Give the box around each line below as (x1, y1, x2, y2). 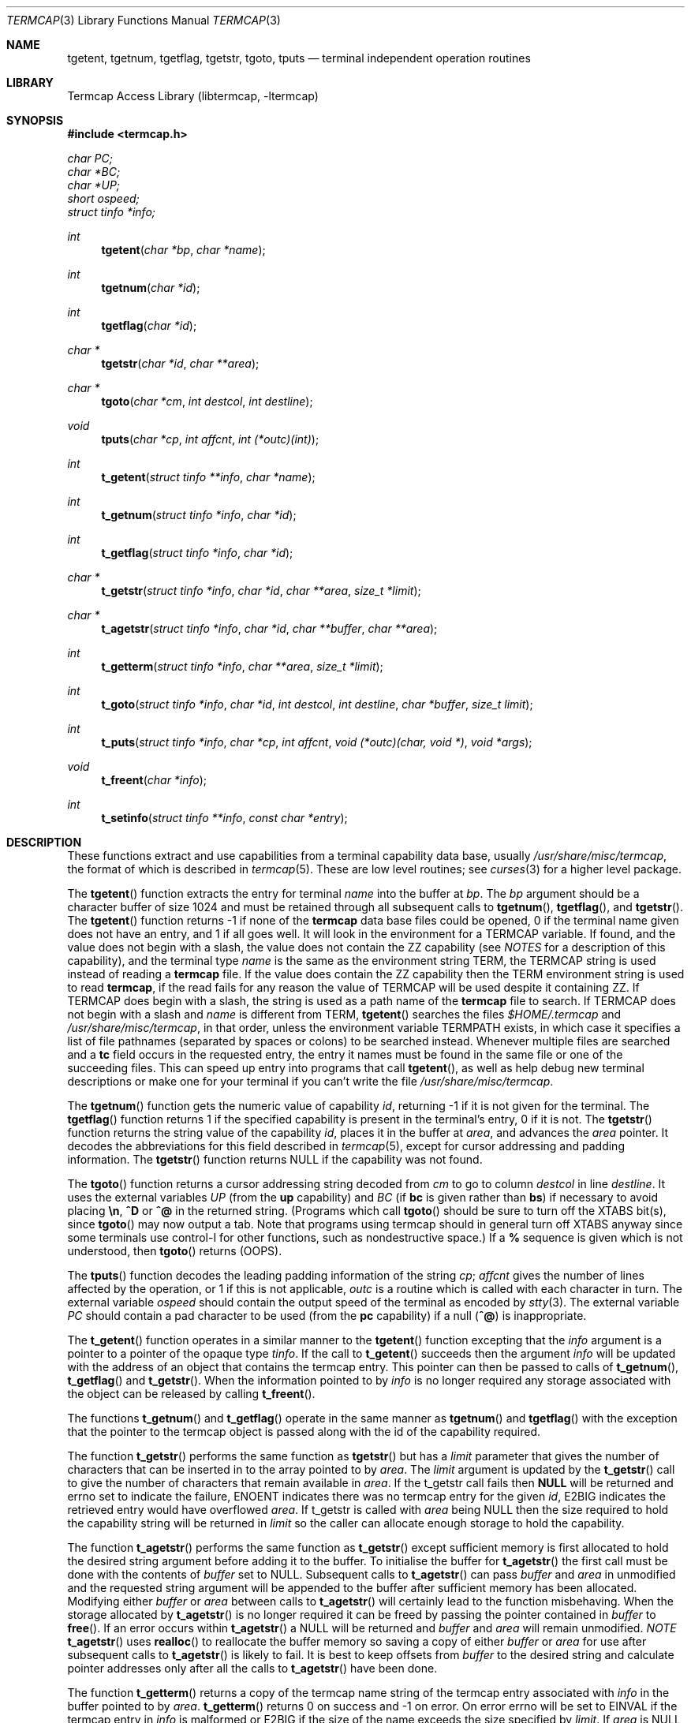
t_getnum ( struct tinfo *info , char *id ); (101, 508, 297, 521)
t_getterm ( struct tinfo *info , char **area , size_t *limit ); (101, 660, 383, 673)
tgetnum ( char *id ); (101, 281, 200, 294)
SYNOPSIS (6, 114, 64, 127)
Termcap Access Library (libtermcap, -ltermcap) (67, 89, 319, 103)
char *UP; (67, 178, 121, 192)
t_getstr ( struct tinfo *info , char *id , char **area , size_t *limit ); (101, 584, 421, 597)
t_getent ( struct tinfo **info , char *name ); (101, 470, 316, 484)
